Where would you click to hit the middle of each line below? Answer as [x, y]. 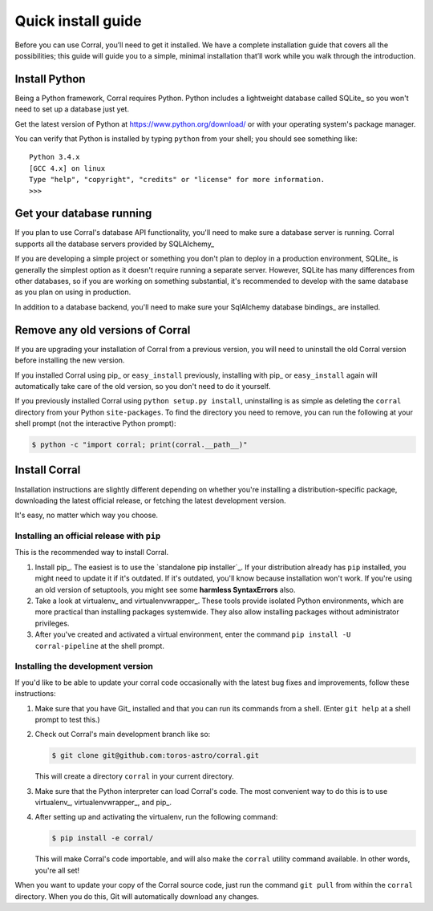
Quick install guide [78, 21]
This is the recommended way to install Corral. [92, 553]
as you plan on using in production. [73, 292]
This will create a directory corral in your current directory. [134, 776]
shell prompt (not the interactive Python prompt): [95, 423]
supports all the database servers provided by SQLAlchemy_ [115, 244]
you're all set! [57, 870]
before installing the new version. [70, 360]
